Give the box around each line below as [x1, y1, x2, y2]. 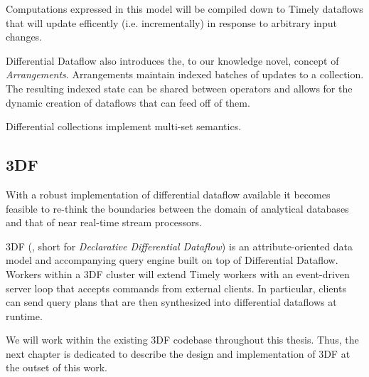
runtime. [6, 308, 43, 323]
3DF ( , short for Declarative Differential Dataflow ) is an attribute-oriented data [6, 238, 353, 253]
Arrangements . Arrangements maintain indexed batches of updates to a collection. [6, 67, 364, 82]
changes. [6, 29, 43, 44]
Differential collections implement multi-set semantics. [6, 119, 242, 134]
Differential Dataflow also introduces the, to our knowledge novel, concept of [6, 53, 339, 68]
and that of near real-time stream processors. [6, 215, 202, 230]
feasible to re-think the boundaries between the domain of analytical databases [6, 201, 349, 216]
